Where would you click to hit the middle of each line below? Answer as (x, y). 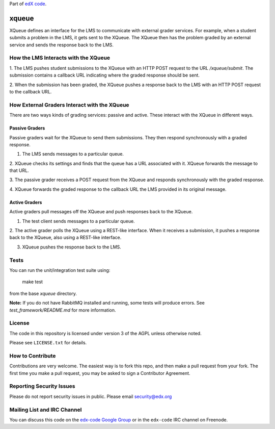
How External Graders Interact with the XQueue (69, 105)
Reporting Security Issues (42, 386)
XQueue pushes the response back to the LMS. (72, 247)
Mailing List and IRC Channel (46, 410)
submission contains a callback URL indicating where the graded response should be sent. (104, 75)
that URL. (19, 170)
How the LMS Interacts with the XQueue (60, 58)
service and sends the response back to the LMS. (62, 45)
